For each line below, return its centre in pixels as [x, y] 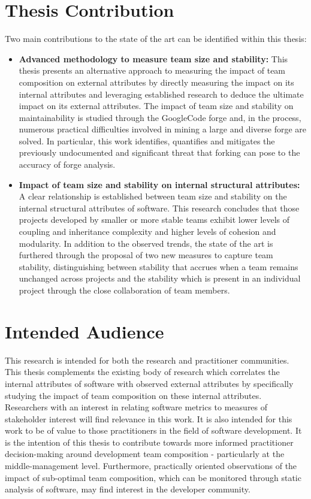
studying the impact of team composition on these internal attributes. [133, 395]
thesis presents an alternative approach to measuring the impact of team [152, 70]
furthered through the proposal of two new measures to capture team [146, 255]
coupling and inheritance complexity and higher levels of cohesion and [147, 232]
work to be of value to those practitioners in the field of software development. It [153, 430]
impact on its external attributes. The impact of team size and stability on [156, 106]
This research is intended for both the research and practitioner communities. [147, 360]
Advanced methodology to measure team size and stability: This [153, 58]
